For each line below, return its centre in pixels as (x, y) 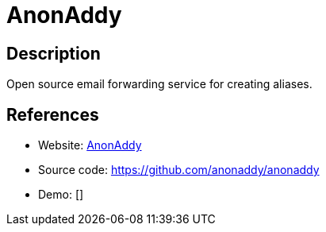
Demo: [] (61, 195)
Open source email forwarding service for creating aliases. (159, 84)
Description (54, 53)
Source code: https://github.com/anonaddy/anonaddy (179, 170)
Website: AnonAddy (90, 145)
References (53, 114)
